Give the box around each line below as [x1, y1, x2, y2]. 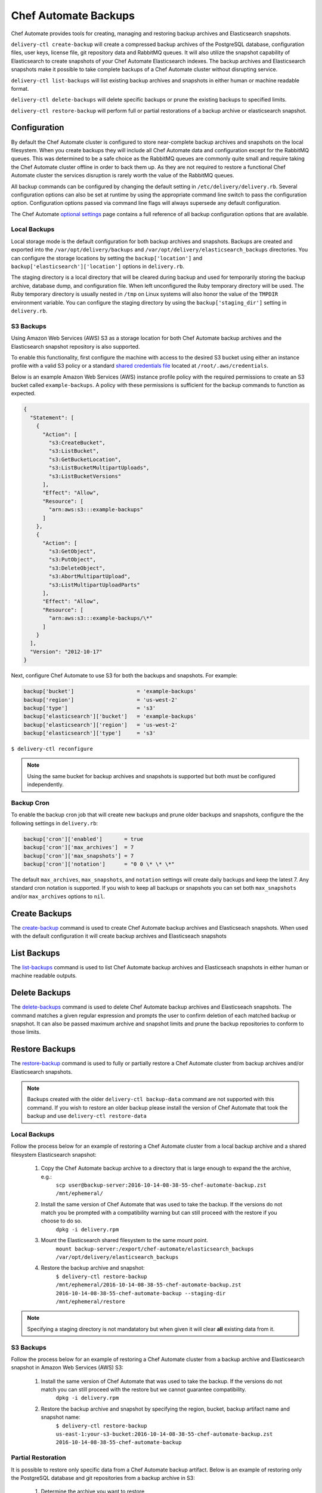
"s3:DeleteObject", [48, 564, 106, 572]
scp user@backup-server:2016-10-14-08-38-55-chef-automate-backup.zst [55, 1181, 267, 1188]
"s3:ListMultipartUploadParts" [48, 581, 140, 588]
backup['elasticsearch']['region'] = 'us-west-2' [23, 721, 178, 728]
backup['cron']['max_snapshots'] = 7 [23, 852, 134, 859]
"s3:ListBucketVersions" [48, 472, 122, 480]
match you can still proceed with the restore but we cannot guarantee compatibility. [41, 1386, 247, 1393]
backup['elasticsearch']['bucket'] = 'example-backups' [23, 713, 197, 720]
